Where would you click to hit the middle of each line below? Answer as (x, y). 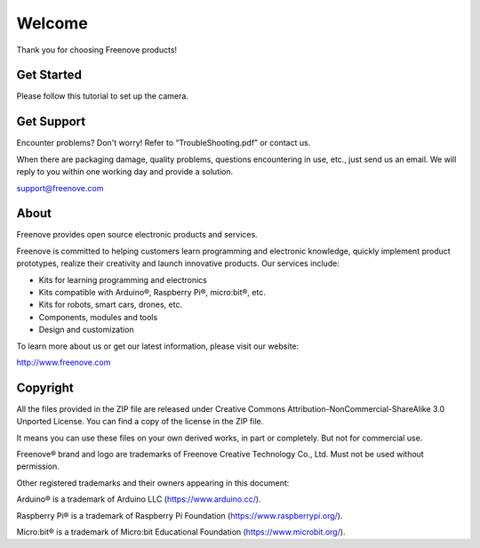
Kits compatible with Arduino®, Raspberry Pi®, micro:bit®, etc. (152, 292)
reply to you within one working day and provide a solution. (125, 172)
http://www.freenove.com (64, 362)
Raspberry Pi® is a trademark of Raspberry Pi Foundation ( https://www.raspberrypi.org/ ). (180, 515)
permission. (38, 466)
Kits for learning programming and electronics (123, 279)
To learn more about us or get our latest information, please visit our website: (158, 346)
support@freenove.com (60, 188)
